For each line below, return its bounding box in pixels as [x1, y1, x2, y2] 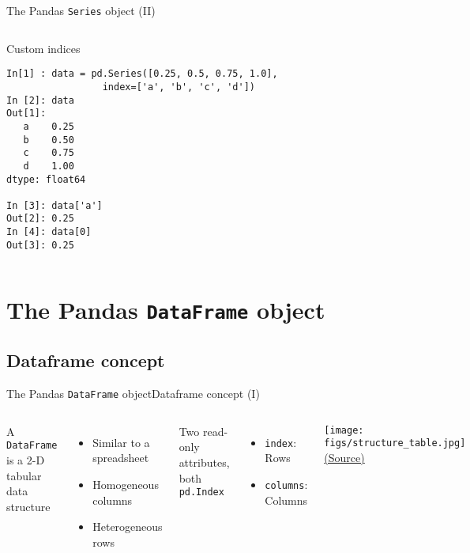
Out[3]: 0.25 [6, 239, 74, 251]
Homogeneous [92, 475, 159, 492]
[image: [324, 424, 364, 436]
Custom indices [6, 40, 81, 56]
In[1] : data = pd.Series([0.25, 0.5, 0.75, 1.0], [6, 68, 278, 80]
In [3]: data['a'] [6, 199, 103, 211]
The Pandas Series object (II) [6, 2, 156, 18]
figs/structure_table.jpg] [324, 437, 466, 449]
